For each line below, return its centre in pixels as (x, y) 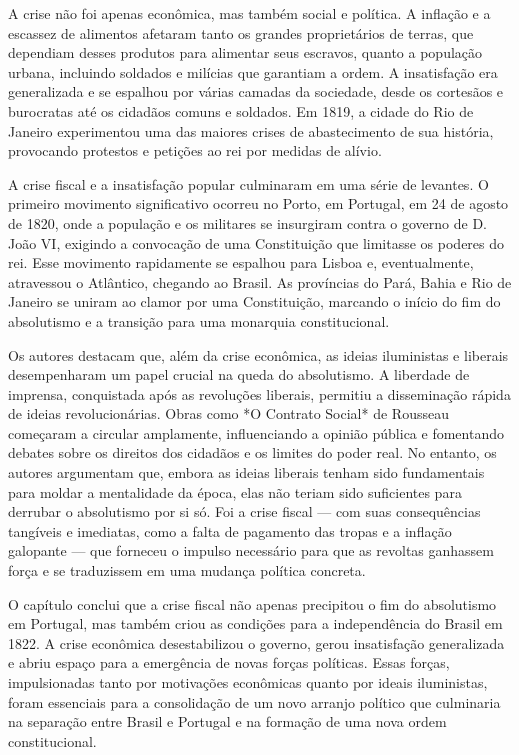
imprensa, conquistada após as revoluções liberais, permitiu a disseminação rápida (259, 393)
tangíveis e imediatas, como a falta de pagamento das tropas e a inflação (230, 530)
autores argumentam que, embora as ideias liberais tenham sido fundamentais (246, 472)
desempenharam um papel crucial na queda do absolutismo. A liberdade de (239, 374)
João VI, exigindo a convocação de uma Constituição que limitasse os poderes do (256, 242)
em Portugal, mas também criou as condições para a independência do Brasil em (255, 623)
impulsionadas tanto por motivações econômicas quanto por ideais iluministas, (248, 682)
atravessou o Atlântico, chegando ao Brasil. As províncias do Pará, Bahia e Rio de (260, 281)
